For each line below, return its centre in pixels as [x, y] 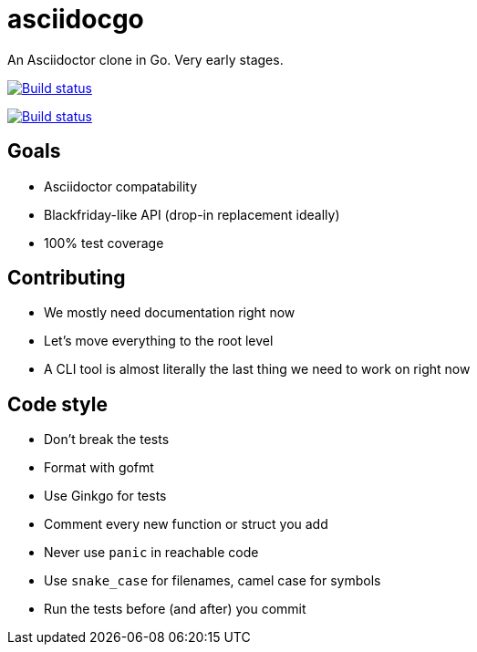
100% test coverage [104, 243]
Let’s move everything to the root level [159, 341]
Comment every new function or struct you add [186, 524]
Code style [57, 404]
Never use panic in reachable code [151, 553]
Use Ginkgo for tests [105, 496]
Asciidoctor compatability [121, 186]
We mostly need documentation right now [170, 313]
